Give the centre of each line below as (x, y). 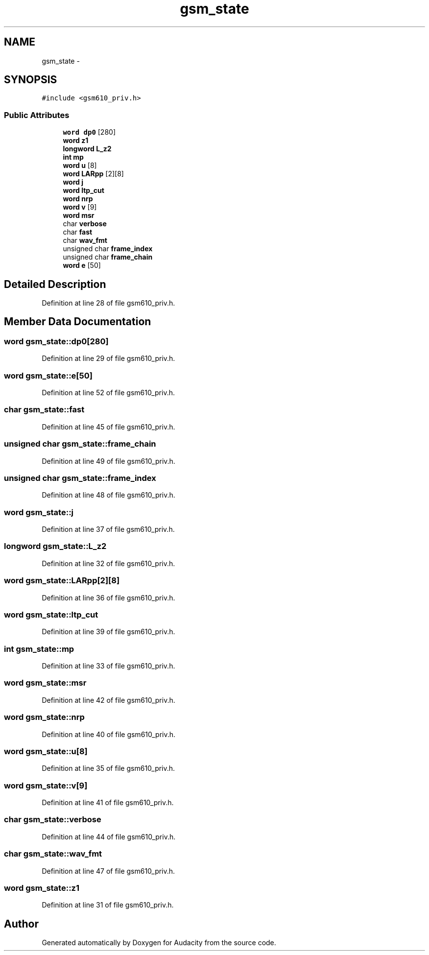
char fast (78, 232)
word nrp (78, 199)
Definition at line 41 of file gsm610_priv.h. (108, 802)
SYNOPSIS (31, 80)
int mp (73, 157)
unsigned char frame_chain (108, 257)
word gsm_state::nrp (44, 717)
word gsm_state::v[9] (46, 785)
